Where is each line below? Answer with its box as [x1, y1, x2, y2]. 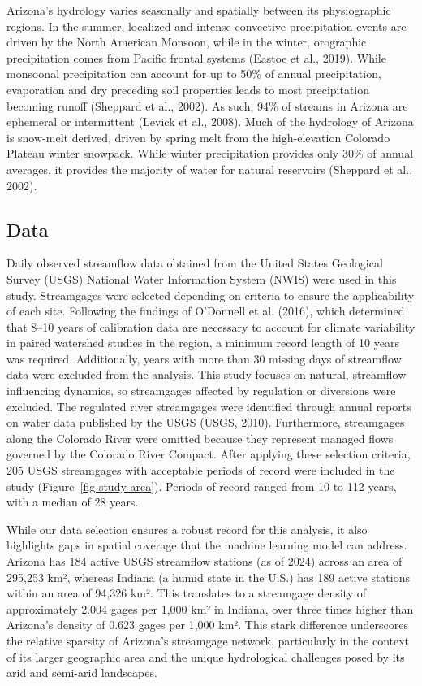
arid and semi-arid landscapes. [6, 664, 157, 681]
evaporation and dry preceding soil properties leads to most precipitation [6, 80, 370, 98]
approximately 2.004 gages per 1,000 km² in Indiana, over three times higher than [6, 600, 414, 617]
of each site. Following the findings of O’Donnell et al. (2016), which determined [6, 302, 405, 319]
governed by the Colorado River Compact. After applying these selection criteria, [6, 445, 411, 462]
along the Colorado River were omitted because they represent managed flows [6, 429, 394, 446]
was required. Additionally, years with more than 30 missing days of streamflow [6, 350, 402, 367]
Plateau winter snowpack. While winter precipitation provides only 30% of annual [6, 145, 414, 162]
